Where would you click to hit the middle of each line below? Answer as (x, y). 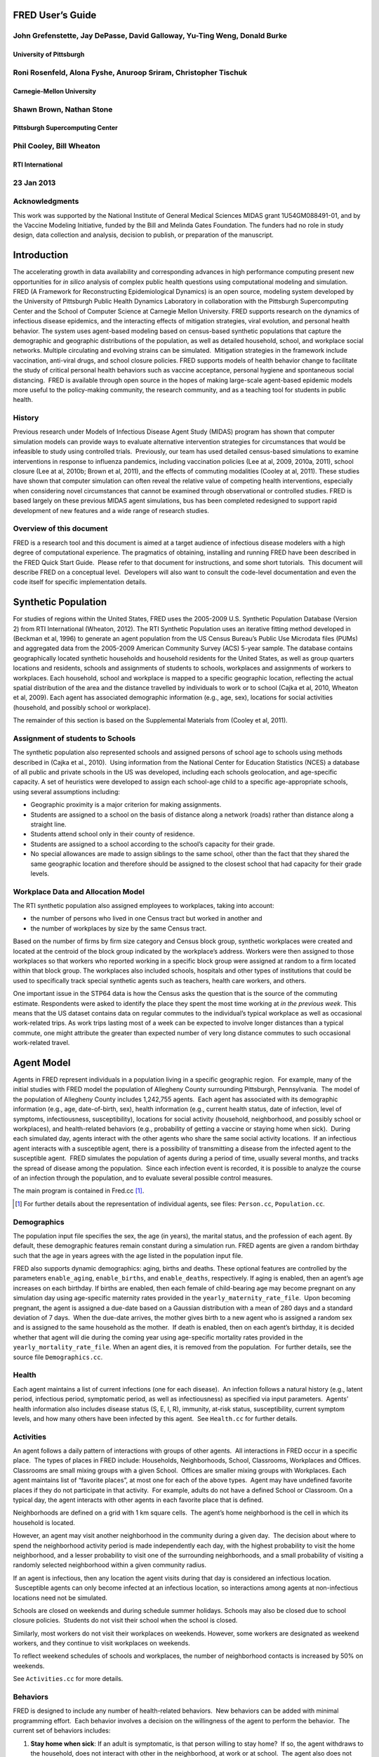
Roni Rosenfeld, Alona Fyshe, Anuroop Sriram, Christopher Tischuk (130, 72)
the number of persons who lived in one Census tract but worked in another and (146, 919)
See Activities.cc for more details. (68, 1679)
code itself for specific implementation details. (80, 582)
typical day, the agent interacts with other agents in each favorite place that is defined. (138, 1500)
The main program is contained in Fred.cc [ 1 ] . (79, 1191)
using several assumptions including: (67, 791)
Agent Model (42, 1062)
